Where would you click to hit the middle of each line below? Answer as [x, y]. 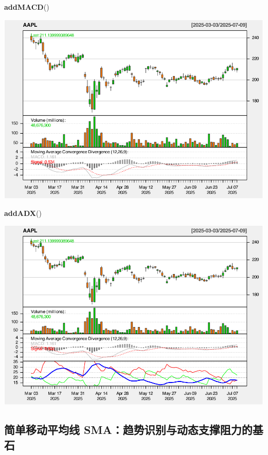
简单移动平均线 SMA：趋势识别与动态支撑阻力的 [128, 430]
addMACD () [27, 7]
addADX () [23, 213]
